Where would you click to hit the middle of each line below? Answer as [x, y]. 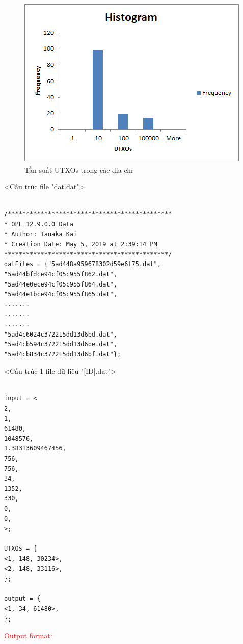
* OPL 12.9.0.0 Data [39, 224]
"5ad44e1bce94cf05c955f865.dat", [61, 294]
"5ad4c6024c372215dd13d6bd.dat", [61, 334]
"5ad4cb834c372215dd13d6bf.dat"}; [63, 354]
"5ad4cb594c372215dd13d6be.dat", [61, 344]
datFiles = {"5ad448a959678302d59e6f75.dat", [83, 264]
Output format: [28, 636]
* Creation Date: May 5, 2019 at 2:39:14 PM [81, 244]
